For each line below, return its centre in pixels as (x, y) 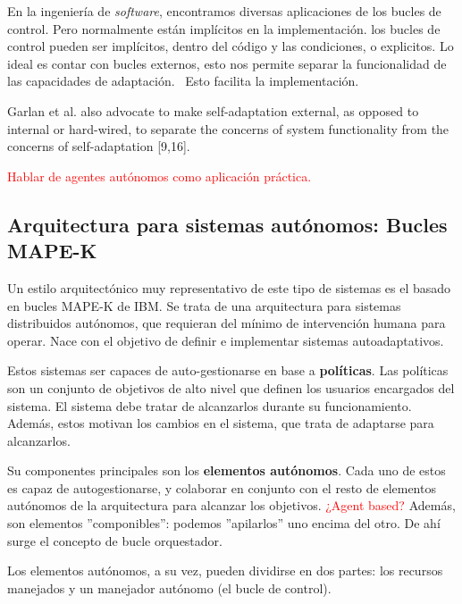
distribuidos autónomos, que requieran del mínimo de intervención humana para (227, 323)
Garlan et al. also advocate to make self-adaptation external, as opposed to (213, 110)
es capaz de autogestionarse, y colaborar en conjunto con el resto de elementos (222, 487)
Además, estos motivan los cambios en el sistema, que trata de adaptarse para (221, 423)
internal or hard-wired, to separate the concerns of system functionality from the (228, 128)
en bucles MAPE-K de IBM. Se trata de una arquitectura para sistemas (204, 305)
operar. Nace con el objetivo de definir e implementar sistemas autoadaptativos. (226, 340)
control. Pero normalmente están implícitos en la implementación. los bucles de (224, 28)
